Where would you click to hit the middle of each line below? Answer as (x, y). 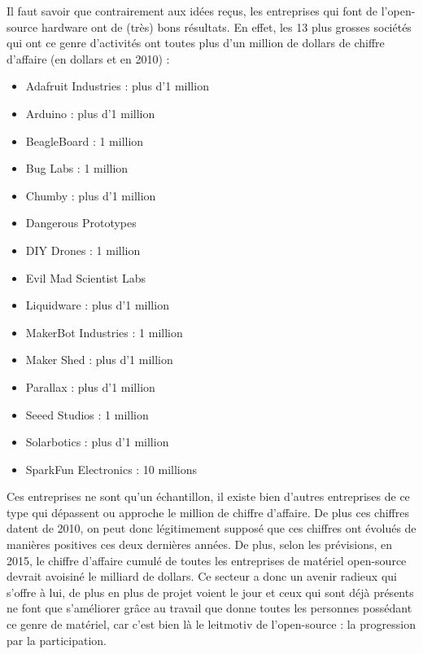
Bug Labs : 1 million (77, 168)
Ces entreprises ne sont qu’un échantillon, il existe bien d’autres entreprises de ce (208, 496)
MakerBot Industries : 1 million (104, 332)
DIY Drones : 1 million (83, 250)
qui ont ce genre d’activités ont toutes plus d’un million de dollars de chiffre (196, 43)
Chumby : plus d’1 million (91, 195)
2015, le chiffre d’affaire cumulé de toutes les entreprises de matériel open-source (207, 560)
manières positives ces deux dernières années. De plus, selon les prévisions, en (200, 544)
